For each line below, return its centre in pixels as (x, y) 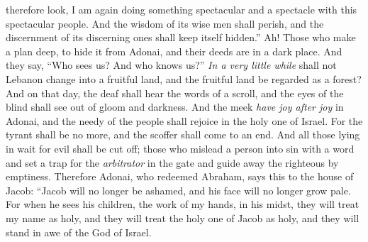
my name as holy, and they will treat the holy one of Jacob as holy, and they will (183, 218)
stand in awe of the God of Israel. (79, 232)
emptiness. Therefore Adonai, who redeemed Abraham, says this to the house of (180, 176)
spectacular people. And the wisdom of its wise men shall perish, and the (165, 23)
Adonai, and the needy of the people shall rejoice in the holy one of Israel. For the (184, 120)
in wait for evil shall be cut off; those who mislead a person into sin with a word (180, 148)
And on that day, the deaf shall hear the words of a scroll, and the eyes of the (175, 93)
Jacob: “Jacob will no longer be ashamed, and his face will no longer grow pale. (178, 190)
